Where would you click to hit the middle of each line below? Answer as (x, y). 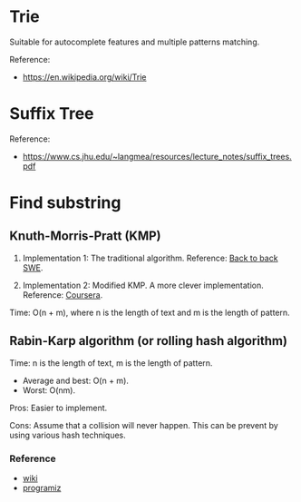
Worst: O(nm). (49, 390)
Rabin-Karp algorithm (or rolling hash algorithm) (149, 341)
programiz (42, 487)
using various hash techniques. (68, 435)
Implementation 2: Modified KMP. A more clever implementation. (143, 285)
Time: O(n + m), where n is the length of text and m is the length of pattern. (150, 312)
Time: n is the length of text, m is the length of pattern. (111, 363)
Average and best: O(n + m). (76, 380)
